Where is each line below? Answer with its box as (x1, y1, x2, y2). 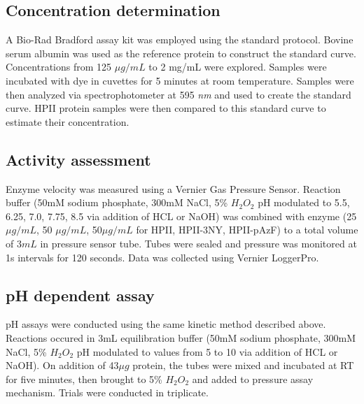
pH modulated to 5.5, (258, 195, 350, 210)
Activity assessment (6, 148, 151, 170)
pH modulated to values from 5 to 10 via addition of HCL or (76, 344, 338, 359)
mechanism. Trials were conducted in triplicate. (6, 385, 209, 400)
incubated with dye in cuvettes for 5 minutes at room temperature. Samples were (6, 73, 354, 87)
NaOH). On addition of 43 (6, 358, 119, 373)
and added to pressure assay (192, 371, 314, 386)
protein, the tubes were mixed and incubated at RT (132, 358, 354, 373)
